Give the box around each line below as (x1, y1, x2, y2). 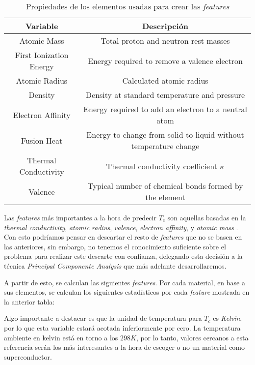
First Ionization (15, 49, 69, 61)
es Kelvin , (213, 313, 242, 323)
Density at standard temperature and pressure (85, 89, 245, 100)
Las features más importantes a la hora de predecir (4, 213, 156, 222)
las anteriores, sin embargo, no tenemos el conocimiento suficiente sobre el (4, 241, 226, 251)
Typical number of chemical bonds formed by (87, 180, 243, 191)
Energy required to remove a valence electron (88, 55, 243, 66)
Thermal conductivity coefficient (106, 160, 217, 172)
